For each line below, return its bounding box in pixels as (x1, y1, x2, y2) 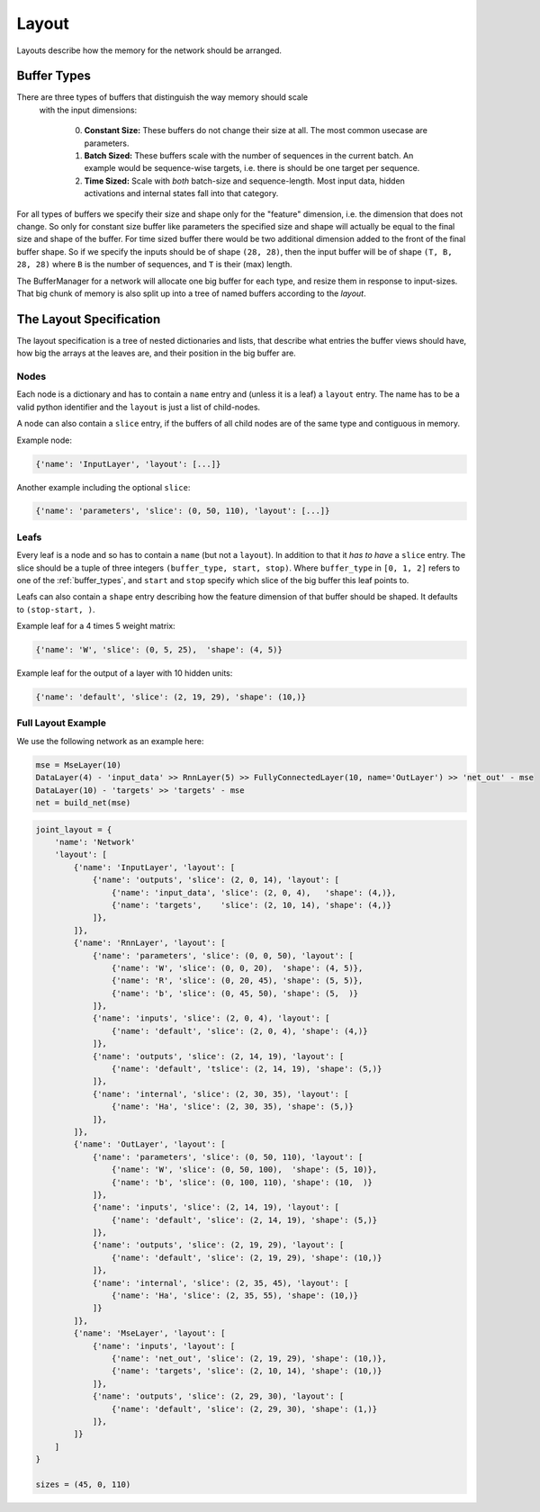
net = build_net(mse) (35, 797, 131, 808)
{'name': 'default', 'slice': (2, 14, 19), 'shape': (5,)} (111, 1215, 378, 1225)
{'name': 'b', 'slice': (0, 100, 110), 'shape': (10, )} (111, 1177, 373, 1187)
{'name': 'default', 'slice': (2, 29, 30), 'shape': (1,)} (111, 1404, 378, 1414)
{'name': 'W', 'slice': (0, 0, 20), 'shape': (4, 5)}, (111, 963, 364, 973)
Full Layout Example (16, 716, 107, 729)
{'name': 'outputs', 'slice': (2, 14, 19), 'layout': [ (92, 1051, 345, 1061)
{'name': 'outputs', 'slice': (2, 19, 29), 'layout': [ (92, 1240, 345, 1250)
